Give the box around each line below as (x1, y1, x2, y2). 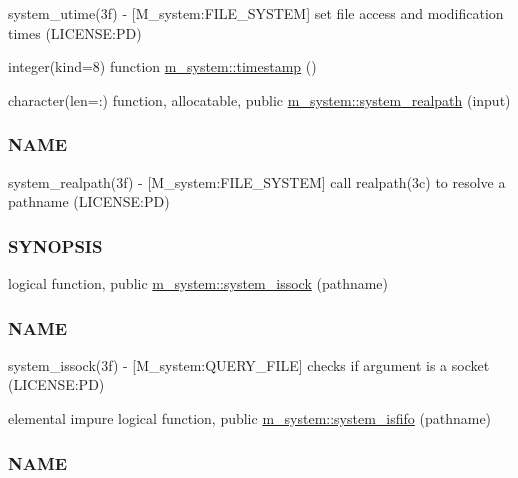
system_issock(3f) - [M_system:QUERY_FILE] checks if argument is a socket (8, 354, 490, 375)
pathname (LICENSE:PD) (8, 191, 170, 212)
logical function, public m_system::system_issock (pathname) (8, 273, 389, 293)
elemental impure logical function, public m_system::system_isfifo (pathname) (8, 408, 492, 428)
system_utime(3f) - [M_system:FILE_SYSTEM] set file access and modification (8, 3, 504, 23)
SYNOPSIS (8, 233, 103, 258)
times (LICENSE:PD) (8, 22, 142, 43)
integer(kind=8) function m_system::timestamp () (8, 56, 317, 77)
